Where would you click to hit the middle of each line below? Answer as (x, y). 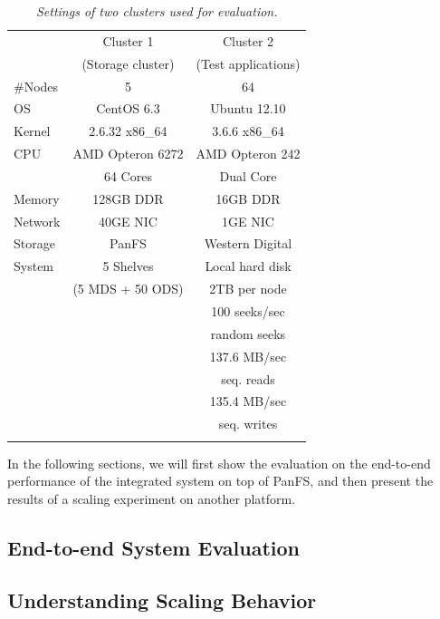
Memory (37, 198)
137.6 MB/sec (248, 356)
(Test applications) (248, 63)
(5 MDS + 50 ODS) (128, 289)
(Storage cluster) (128, 63)
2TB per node (248, 289)
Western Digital (248, 243)
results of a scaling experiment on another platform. (152, 498)
